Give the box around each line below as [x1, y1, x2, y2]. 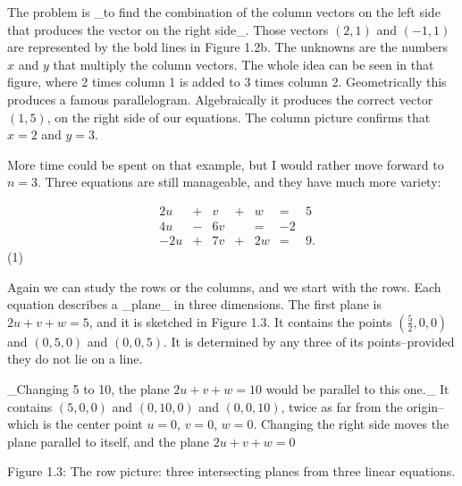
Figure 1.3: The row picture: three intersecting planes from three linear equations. [7, 462, 456, 481]
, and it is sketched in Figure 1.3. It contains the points [88, 312, 392, 331]
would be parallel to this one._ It [265, 380, 449, 398]
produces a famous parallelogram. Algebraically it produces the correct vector [7, 89, 433, 108]
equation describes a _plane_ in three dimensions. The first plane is [7, 295, 382, 314]
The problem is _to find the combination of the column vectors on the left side [7, 3, 441, 21]
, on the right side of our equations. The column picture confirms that [46, 107, 431, 126]
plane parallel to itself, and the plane [7, 432, 210, 450]
